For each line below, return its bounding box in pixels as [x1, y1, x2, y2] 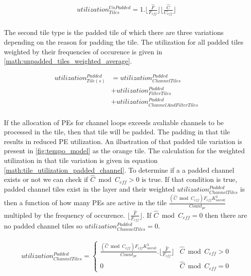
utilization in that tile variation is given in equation [4, 155, 158, 165]
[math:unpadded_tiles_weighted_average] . [4, 56, 132, 66]
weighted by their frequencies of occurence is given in [4, 46, 162, 56]
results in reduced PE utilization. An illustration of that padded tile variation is [4, 136, 242, 146]
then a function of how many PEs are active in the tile [4, 197, 167, 208]
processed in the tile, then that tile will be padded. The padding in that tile [4, 127, 230, 137]
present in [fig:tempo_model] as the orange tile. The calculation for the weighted [4, 146, 245, 156]
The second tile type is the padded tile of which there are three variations [4, 27, 224, 37]
